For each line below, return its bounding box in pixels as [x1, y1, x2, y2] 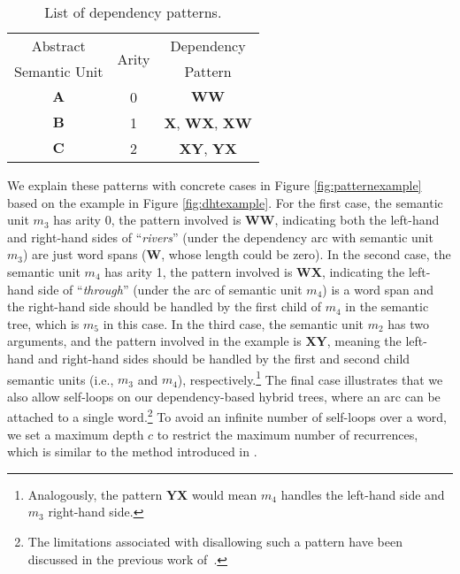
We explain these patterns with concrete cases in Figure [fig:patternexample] [7, 176, 422, 194]
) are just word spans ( [22, 245, 147, 264]
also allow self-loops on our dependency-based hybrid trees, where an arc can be [7, 386, 441, 405]
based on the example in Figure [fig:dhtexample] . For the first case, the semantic [7, 193, 443, 211]
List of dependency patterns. [44, 2, 222, 22]
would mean [191, 485, 257, 503]
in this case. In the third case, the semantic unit [103, 314, 364, 333]
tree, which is [7, 314, 80, 333]
